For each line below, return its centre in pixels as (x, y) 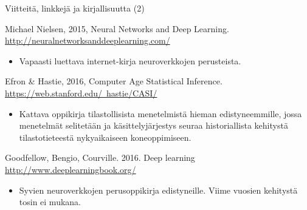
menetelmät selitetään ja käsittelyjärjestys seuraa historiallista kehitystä (153, 125)
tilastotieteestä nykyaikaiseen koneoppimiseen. (105, 137)
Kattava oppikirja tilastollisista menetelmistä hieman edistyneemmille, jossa (160, 113)
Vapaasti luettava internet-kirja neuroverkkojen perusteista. (130, 60)
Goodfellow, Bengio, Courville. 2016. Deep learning (100, 157)
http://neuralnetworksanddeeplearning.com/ (88, 40)
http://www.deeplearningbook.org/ (71, 169)
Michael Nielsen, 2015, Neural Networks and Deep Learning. (117, 28)
